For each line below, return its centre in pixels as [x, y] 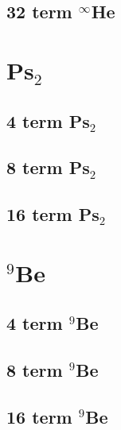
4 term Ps [48, 120]
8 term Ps [48, 167]
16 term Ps [53, 214]
